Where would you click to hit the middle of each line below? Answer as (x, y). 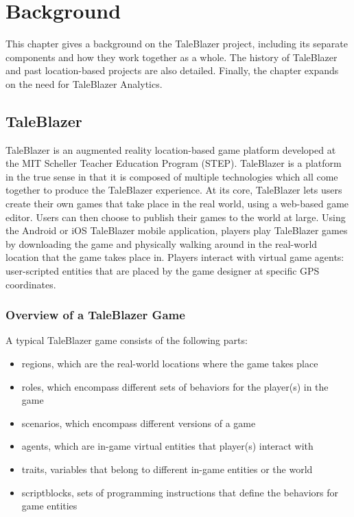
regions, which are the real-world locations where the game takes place (170, 364)
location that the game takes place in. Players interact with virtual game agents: (175, 257)
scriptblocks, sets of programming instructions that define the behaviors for (180, 492)
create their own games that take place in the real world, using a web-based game (177, 204)
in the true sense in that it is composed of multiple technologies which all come (172, 176)
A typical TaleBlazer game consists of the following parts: (127, 340)
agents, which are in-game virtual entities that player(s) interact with (167, 446)
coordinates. (31, 284)
